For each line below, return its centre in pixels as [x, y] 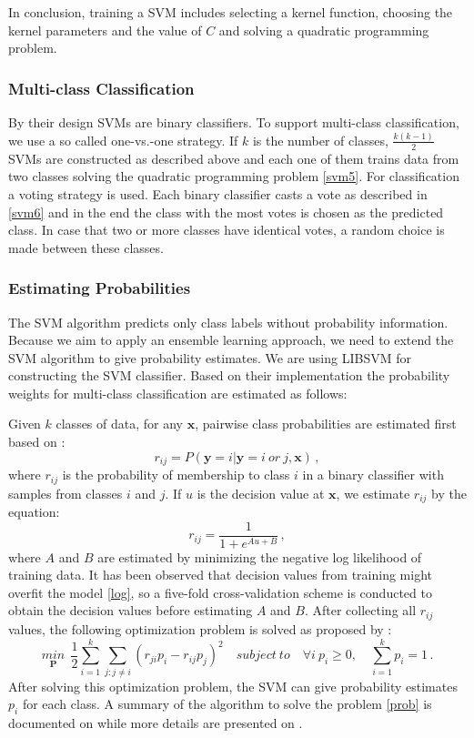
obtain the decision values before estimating [131, 610]
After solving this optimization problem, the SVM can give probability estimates [233, 686]
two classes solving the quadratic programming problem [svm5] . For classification [234, 176]
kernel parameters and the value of [105, 30]
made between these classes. [86, 247]
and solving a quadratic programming [324, 30]
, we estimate [373, 493]
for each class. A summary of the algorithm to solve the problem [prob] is [227, 704]
